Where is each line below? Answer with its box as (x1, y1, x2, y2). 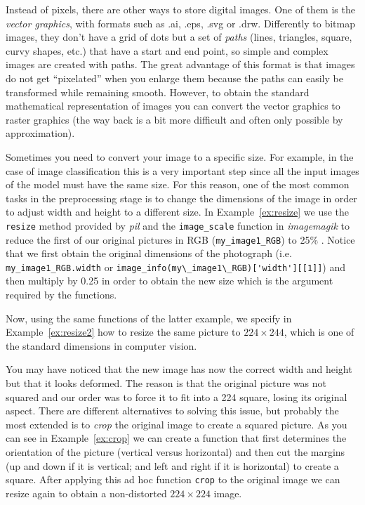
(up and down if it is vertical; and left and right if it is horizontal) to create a (6, 458, 339, 473)
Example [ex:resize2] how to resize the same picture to (6, 324, 241, 339)
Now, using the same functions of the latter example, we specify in (6, 310, 292, 325)
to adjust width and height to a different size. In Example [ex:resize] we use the (6, 204, 350, 219)
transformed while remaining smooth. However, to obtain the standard (6, 84, 310, 99)
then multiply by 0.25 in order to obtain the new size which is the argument (6, 273, 333, 288)
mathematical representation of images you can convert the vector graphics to (6, 98, 340, 113)
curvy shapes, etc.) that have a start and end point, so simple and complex (6, 43, 328, 58)
